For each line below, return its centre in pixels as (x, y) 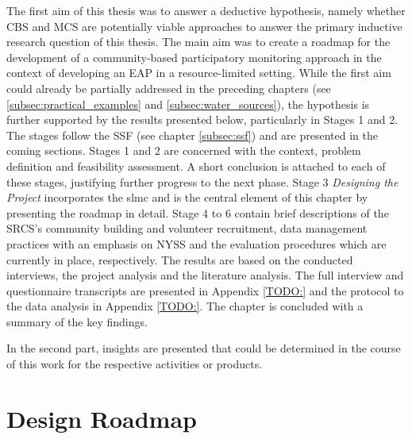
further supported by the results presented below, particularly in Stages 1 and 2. (202, 119)
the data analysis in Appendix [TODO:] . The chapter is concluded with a (185, 306)
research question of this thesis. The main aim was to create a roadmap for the (198, 42)
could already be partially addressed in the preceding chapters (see (169, 88)
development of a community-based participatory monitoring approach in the (194, 57)
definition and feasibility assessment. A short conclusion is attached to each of (196, 166)
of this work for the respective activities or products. (135, 364)
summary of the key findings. (77, 321)
